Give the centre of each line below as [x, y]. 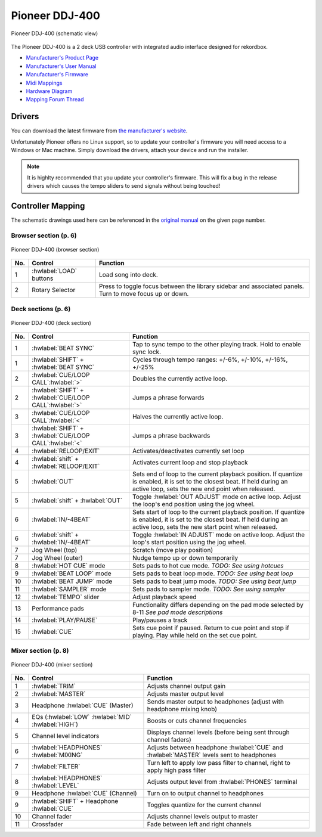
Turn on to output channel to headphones [205, 793]
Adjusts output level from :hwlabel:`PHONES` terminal [222, 782]
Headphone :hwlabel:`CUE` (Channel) [84, 793]
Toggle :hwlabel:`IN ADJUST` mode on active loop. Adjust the [219, 535]
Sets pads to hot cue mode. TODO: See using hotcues [208, 566]
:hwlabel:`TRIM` [54, 686]
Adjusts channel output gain [186, 686]
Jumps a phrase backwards [171, 436]
